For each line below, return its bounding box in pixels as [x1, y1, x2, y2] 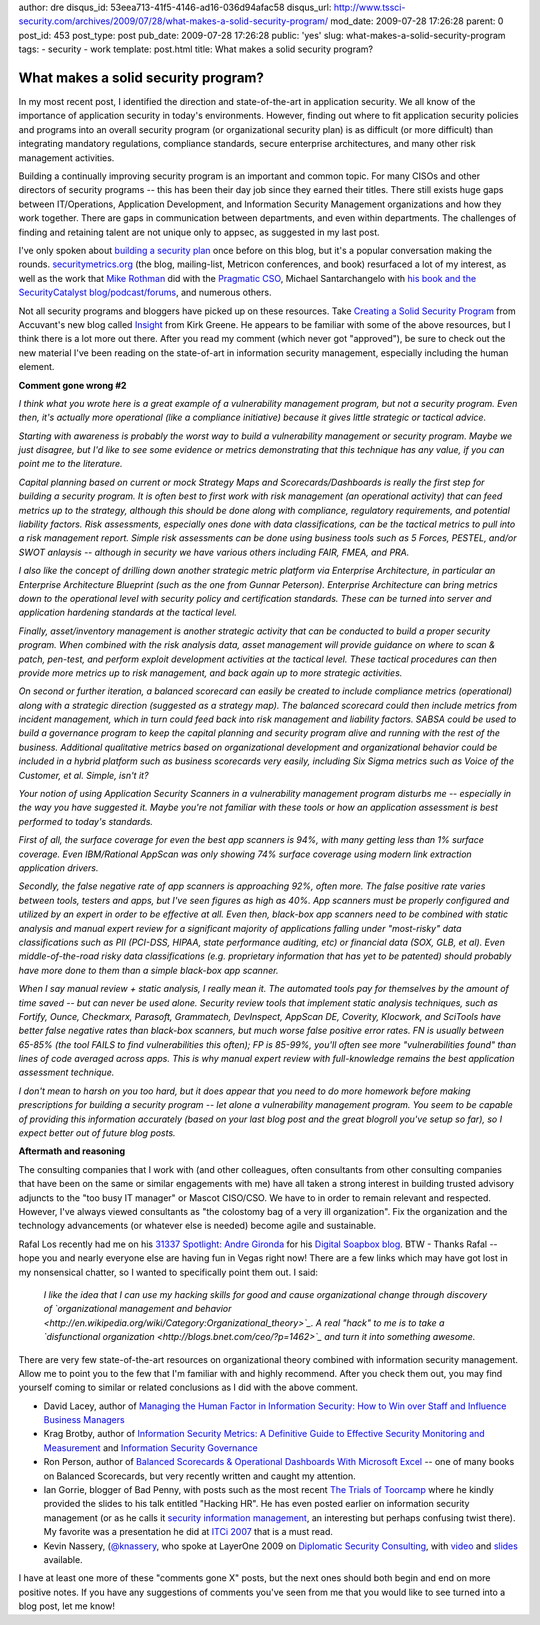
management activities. [18, 151, 115, 164]
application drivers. [18, 862, 99, 874]
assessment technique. [18, 1066, 115, 1079]
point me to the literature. [18, 458, 124, 470]
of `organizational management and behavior [43, 1303, 232, 1315]
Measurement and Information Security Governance [43, 1441, 259, 1454]
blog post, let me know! [18, 1600, 115, 1612]
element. [18, 361, 55, 373]
